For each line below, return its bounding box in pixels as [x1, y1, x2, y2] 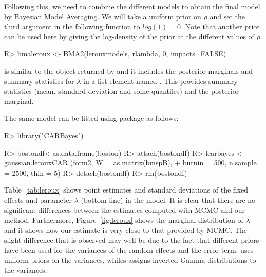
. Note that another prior [181, 21, 260, 32]
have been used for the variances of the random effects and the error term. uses [4, 244, 254, 255]
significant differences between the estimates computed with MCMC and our [4, 204, 245, 215]
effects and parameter [4, 194, 72, 205]
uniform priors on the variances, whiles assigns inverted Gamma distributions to [4, 254, 256, 265]
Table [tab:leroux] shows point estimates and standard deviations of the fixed [4, 184, 249, 195]
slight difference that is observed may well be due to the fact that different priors [4, 235, 259, 245]
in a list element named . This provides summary [83, 75, 238, 86]
